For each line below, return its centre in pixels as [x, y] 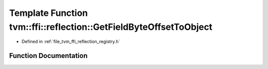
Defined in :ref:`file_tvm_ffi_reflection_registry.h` [71, 42]
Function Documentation [48, 56]
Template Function [48, 13]
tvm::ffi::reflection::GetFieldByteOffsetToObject [111, 27]
